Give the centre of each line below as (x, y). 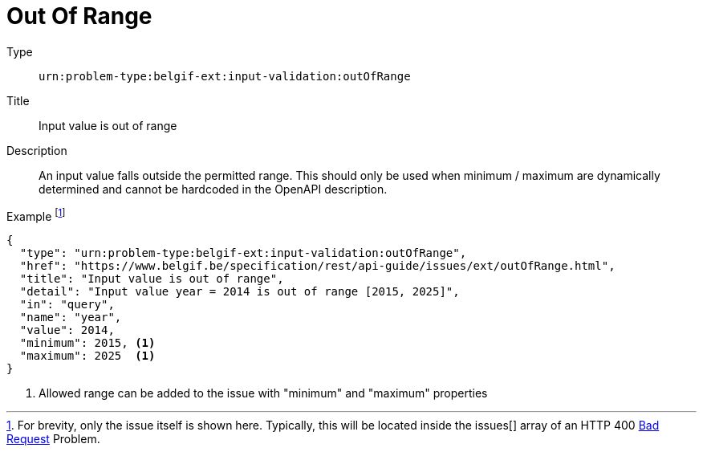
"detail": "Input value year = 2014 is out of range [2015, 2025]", (240, 292)
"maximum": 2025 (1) (87, 356)
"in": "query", (67, 305)
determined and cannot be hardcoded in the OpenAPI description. (213, 189)
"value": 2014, (67, 330)
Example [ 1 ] (36, 215)
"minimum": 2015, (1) (87, 343)
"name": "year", (71, 318)
